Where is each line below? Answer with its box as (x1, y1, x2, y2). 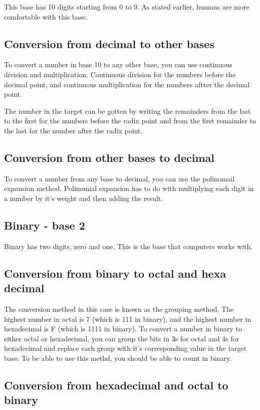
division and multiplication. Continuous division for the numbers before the (4, 69, 236, 79)
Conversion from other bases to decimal (4, 149, 214, 165)
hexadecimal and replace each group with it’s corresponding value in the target (4, 343, 247, 353)
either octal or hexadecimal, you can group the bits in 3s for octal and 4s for (4, 333, 239, 343)
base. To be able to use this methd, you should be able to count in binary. (4, 352, 231, 363)
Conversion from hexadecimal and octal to (4, 377, 228, 392)
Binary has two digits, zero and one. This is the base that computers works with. (4, 241, 253, 251)
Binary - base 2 (4, 217, 85, 233)
